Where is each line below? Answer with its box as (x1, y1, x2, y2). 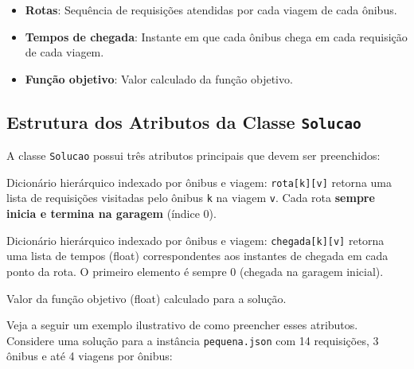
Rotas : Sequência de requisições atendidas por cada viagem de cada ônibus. (25, 2, 397, 17)
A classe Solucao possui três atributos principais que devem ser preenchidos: (6, 147, 381, 164)
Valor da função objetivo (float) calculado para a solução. (6, 289, 287, 306)
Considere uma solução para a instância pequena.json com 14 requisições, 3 (6, 332, 379, 348)
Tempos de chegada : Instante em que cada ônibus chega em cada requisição (25, 28, 408, 45)
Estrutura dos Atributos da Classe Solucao (6, 109, 361, 134)
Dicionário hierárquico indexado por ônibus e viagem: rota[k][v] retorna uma (6, 173, 392, 190)
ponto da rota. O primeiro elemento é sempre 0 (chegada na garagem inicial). (6, 262, 384, 279)
